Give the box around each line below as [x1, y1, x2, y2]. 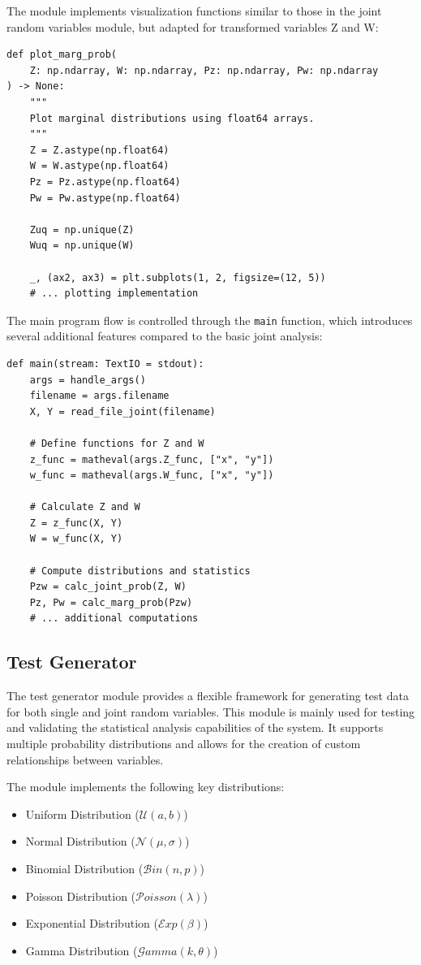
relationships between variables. [6, 751, 164, 768]
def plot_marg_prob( [6, 49, 118, 61]
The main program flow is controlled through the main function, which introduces [6, 311, 413, 328]
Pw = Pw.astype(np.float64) [29, 192, 181, 204]
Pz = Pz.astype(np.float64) [29, 175, 181, 188]
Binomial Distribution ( [25, 859, 144, 876]
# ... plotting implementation [29, 288, 199, 300]
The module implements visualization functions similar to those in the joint [6, 2, 382, 19]
